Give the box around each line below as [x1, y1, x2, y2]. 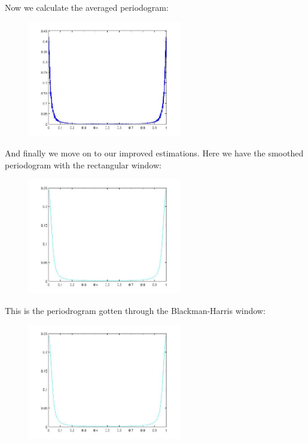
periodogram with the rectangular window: [5, 158, 161, 171]
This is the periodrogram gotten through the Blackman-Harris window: [5, 304, 266, 316]
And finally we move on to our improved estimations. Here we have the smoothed [5, 147, 304, 159]
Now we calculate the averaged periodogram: [5, 1, 169, 13]
